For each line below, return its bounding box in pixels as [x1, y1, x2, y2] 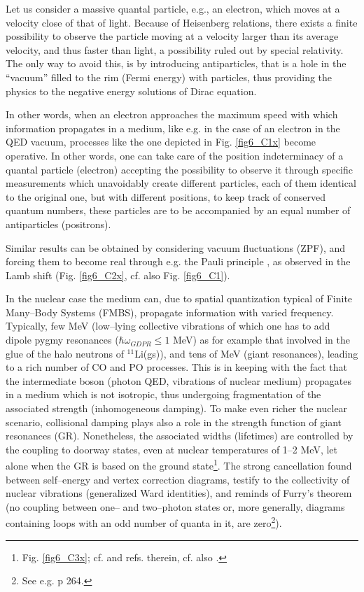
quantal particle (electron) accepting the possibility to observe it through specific [6, 162, 353, 176]
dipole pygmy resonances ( [6, 332, 119, 347]
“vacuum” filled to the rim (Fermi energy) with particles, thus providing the [6, 69, 332, 84]
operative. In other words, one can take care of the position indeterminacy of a [6, 148, 344, 162]
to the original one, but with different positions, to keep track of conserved [6, 189, 325, 204]
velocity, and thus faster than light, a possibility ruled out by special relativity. [6, 42, 344, 57]
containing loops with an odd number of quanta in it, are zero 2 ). [6, 514, 282, 530]
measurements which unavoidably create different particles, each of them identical [6, 176, 356, 190]
